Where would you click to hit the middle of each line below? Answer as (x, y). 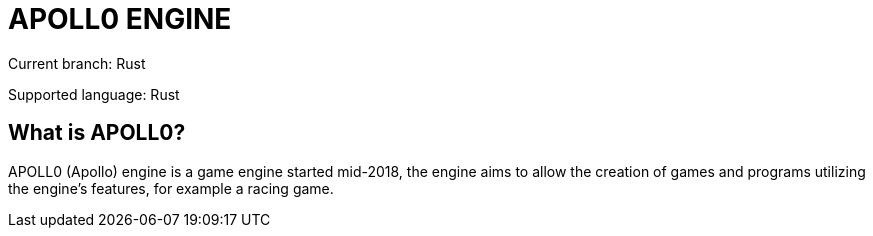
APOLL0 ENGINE (120, 19)
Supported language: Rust (94, 94)
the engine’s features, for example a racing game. (171, 188)
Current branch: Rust (77, 63)
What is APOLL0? (97, 133)
